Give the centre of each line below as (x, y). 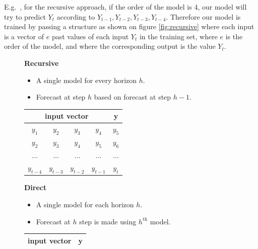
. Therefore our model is (203, 16)
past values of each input (90, 36)
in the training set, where (178, 36)
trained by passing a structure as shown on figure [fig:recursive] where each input (129, 26)
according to (76, 16)
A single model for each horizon (85, 204)
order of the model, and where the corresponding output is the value (110, 46)
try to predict (25, 16)
